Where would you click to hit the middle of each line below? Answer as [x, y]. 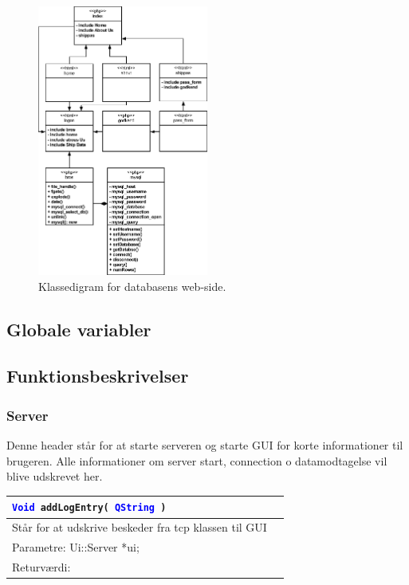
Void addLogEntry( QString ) [89, 508]
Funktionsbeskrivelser [98, 376]
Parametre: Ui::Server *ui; [76, 547]
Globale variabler [79, 329]
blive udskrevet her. [55, 476]
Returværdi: [41, 566]
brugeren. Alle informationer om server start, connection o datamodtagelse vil [197, 460]
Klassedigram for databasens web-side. [132, 286]
